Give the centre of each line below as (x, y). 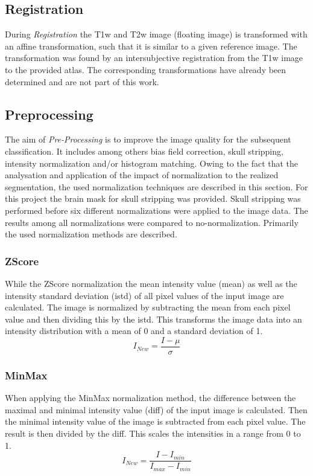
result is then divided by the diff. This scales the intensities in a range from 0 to (153, 433)
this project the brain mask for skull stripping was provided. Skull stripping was (153, 198)
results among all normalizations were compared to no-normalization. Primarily (152, 222)
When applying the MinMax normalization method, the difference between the (150, 398)
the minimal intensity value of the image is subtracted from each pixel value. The (155, 421)
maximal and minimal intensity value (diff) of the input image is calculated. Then (156, 409)
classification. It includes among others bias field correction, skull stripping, (144, 151)
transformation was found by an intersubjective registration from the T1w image (154, 58)
